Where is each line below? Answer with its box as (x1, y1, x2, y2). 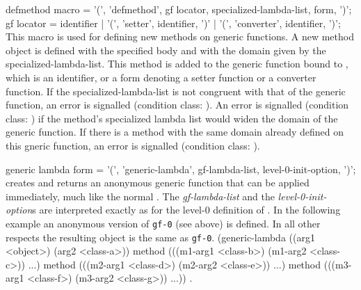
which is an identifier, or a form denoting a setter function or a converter (6, 70, 316, 84)
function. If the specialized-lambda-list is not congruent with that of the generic (6, 83, 346, 98)
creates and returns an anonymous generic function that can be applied (6, 175, 310, 190)
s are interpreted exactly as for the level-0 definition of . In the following (32, 202, 341, 217)
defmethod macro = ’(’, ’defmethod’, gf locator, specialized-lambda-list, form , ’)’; (6, 2, 352, 16)
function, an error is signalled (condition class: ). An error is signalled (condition (6, 97, 349, 112)
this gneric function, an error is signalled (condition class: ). (6, 138, 260, 152)
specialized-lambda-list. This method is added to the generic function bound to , (6, 56, 348, 71)
